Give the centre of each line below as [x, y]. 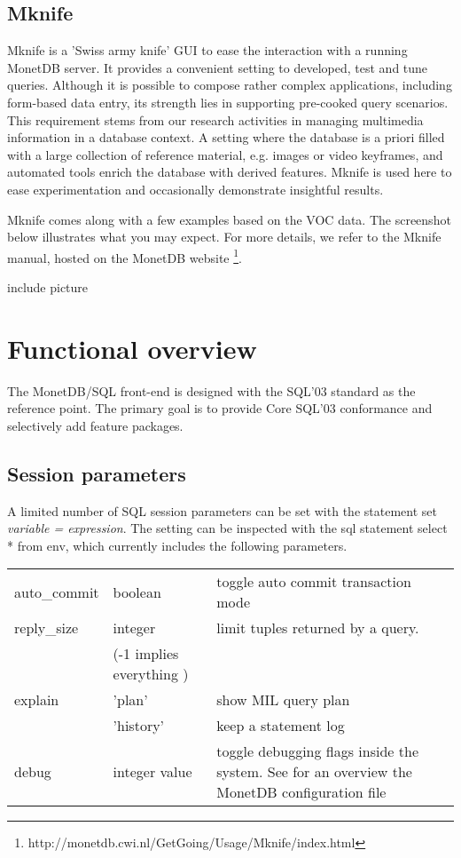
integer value [152, 772]
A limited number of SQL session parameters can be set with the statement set [222, 510]
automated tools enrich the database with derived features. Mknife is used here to [230, 172]
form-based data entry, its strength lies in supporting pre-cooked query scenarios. [228, 102]
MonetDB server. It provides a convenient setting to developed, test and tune [218, 67]
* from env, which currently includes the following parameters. [177, 545]
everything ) [151, 674]
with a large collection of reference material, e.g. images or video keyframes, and [225, 154]
